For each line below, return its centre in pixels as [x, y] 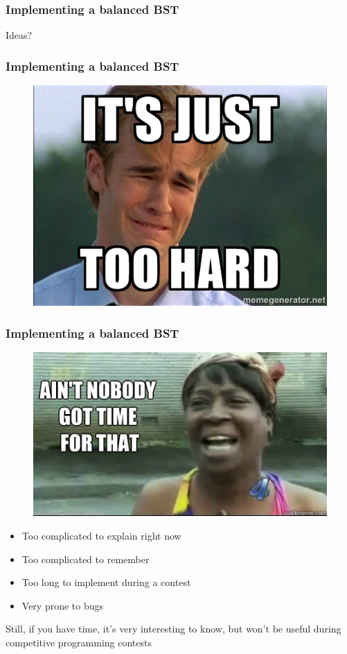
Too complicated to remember [86, 559]
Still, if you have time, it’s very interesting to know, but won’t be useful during [173, 629]
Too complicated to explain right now [101, 535]
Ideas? [19, 35]
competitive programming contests [79, 642]
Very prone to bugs [63, 605]
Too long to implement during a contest [106, 582]
